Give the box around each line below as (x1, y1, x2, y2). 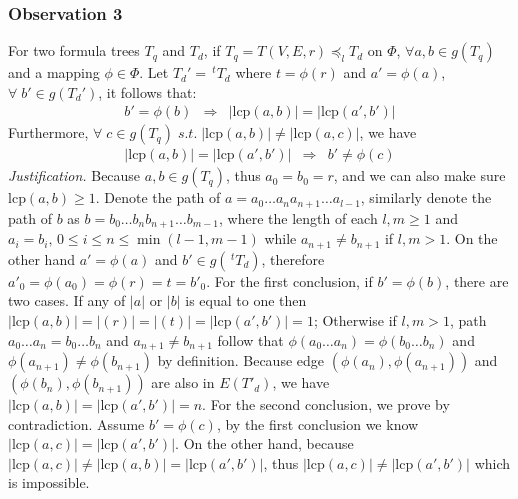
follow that (217, 329, 284, 350)
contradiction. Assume (8, 413, 145, 434)
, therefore (261, 248, 325, 269)
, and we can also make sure (333, 165, 506, 186)
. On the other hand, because (175, 433, 354, 454)
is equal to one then (185, 290, 307, 311)
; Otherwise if (313, 310, 397, 331)
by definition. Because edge (157, 350, 324, 371)
